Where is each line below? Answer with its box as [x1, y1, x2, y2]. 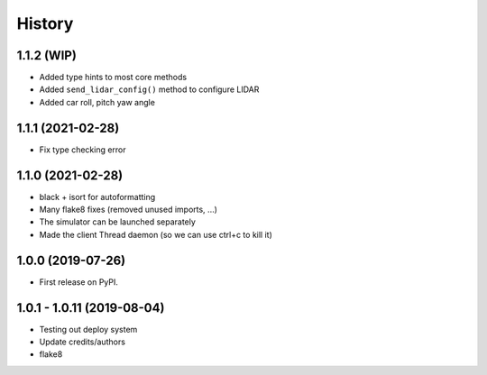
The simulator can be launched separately [39, 216, 196, 227]
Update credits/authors [39, 336, 126, 347]
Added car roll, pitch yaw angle [39, 96, 155, 107]
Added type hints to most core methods [39, 72, 188, 83]
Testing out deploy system [39, 324, 138, 334]
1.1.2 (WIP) [16, 48, 77, 63]
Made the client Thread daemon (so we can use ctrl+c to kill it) [39, 229, 272, 240]
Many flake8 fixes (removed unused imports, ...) [39, 204, 218, 215]
